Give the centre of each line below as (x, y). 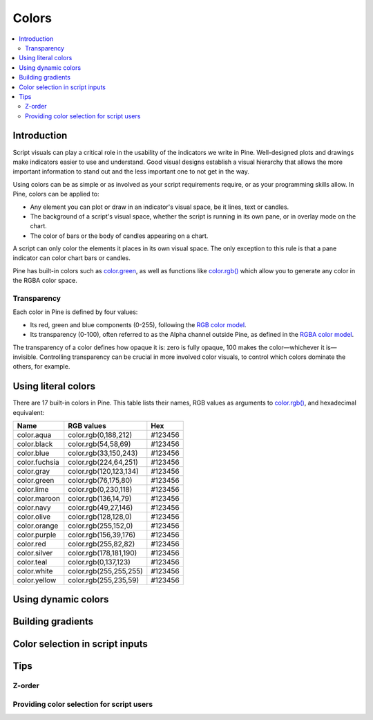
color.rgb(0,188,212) (100, 435)
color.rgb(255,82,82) (102, 544)
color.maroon (38, 499)
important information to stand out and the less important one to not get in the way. (131, 172)
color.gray (34, 472)
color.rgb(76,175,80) (100, 481)
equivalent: (29, 412)
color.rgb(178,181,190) (103, 553)
